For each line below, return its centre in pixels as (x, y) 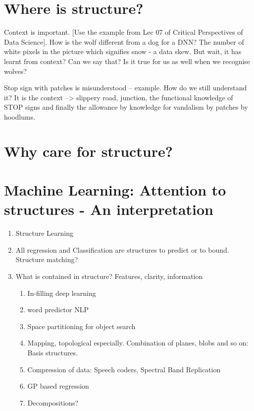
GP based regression (58, 386)
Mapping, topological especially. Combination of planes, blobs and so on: (138, 343)
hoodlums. (20, 116)
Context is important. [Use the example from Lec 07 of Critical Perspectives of (124, 32)
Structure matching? (47, 259)
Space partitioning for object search (81, 326)
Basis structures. (52, 352)
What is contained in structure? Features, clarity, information (109, 276)
